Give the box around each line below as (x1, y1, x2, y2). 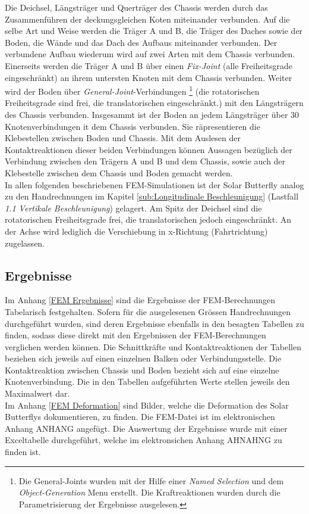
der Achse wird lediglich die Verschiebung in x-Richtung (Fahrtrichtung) (5, 225, 268, 237)
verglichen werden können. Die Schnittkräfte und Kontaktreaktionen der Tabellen (5, 340, 301, 353)
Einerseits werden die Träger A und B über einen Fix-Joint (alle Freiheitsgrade (5, 59, 292, 71)
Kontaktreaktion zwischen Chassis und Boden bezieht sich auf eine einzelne (5, 363, 279, 376)
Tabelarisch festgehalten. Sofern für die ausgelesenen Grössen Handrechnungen (5, 305, 291, 317)
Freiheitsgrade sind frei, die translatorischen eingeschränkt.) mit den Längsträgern (5, 96, 304, 109)
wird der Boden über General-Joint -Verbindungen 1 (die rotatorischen (5, 83, 260, 97)
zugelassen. (5, 236, 45, 249)
